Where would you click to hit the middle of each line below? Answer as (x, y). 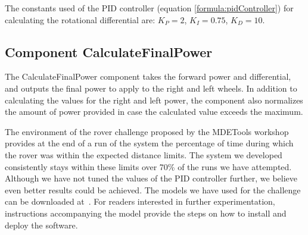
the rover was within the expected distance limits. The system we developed (144, 154)
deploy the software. (41, 225)
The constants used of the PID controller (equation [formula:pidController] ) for (149, 8)
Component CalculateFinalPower (109, 51)
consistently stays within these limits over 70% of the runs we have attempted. (148, 166)
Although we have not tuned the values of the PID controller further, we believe (151, 178)
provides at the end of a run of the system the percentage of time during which (149, 143)
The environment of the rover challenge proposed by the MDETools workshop (147, 131)
